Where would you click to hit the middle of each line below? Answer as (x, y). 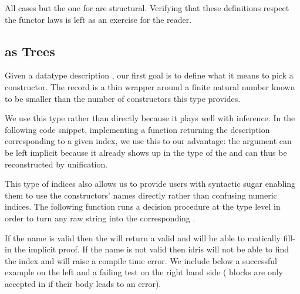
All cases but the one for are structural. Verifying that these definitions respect (147, 8)
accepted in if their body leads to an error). (83, 283)
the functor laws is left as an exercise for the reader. (98, 19)
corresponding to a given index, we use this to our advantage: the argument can (148, 141)
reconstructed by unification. (56, 164)
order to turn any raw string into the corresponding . (100, 218)
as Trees (30, 51)
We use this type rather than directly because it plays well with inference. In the (150, 118)
